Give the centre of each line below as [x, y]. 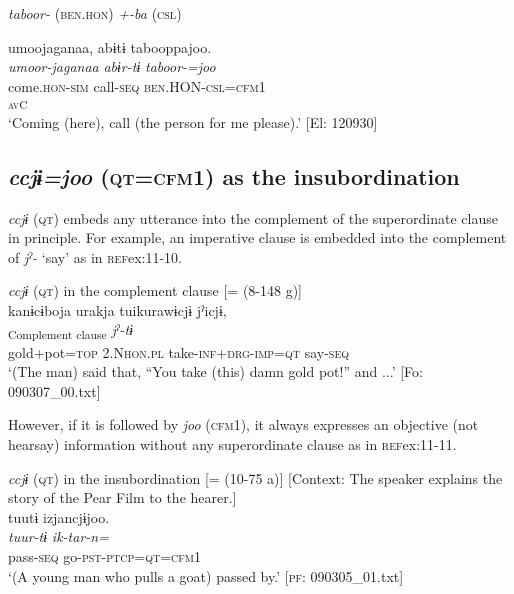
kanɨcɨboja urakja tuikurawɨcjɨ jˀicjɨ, [117, 309]
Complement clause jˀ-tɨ [71, 331]
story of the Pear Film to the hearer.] [122, 497]
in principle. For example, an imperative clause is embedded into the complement [257, 237]
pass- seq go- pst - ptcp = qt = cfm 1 [105, 555]
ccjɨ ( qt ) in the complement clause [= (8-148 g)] [155, 290]
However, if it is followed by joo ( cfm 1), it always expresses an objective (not [243, 424]
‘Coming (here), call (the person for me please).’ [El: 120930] [193, 121]
